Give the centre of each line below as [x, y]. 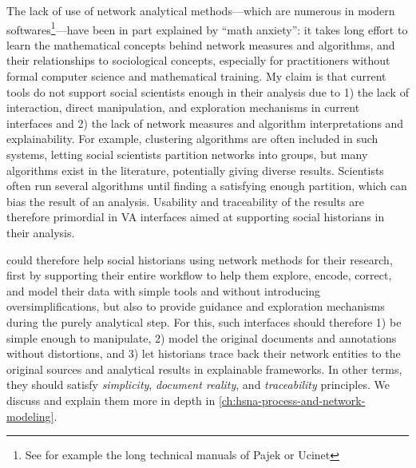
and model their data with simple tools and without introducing [164, 290]
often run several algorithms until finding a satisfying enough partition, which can [207, 186]
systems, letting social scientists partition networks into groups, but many [187, 154]
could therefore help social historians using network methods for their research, [200, 259]
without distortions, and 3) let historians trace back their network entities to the [204, 353]
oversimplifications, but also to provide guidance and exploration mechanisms [196, 306]
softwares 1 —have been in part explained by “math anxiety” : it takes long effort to [207, 28]
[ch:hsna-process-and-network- [292, 400]
